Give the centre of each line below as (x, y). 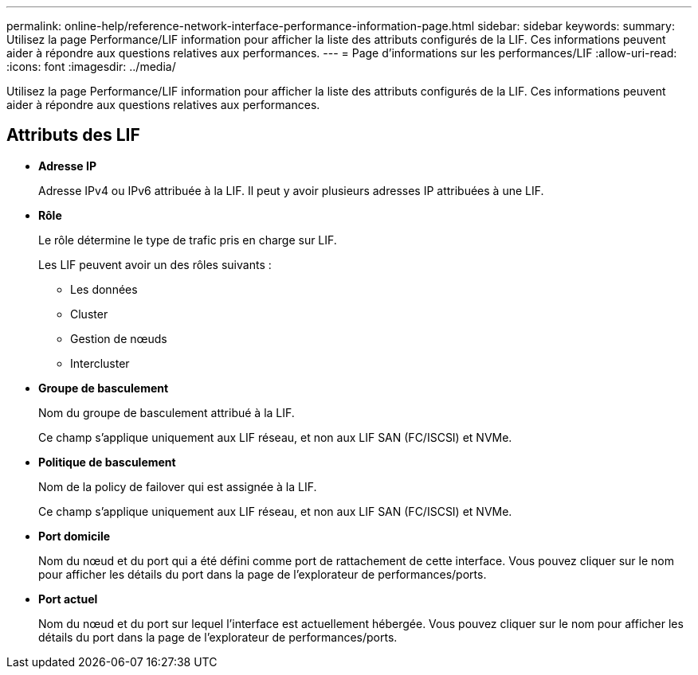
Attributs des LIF (73, 135)
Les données (104, 289)
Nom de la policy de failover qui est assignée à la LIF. (178, 486)
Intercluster (100, 363)
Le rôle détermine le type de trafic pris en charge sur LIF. (188, 240)
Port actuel (68, 599)
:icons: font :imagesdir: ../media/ (91, 66)
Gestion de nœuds (119, 338)
